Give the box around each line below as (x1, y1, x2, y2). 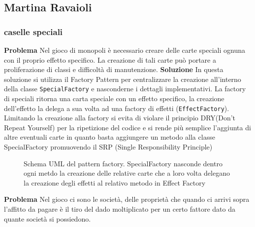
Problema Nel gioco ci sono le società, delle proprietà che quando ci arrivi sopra (4, 194, 250, 204)
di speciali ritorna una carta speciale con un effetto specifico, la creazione (4, 93, 224, 104)
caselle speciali (4, 25, 63, 38)
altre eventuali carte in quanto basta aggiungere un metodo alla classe (4, 132, 215, 142)
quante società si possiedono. (4, 213, 91, 224)
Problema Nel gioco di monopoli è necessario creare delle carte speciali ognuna (4, 45, 245, 55)
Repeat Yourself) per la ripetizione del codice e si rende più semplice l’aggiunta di (4, 122, 251, 132)
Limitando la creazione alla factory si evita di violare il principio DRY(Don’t (4, 113, 236, 123)
